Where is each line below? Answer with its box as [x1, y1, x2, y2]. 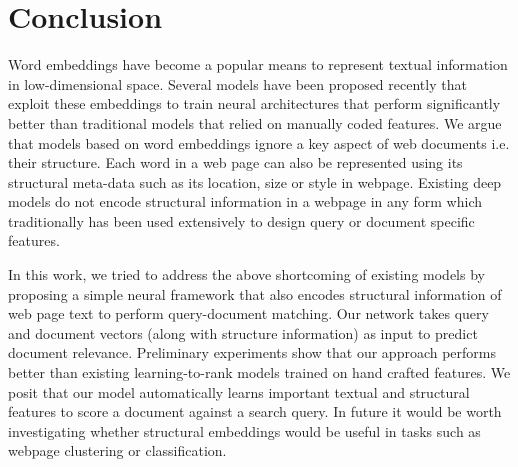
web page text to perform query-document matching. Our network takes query [8, 303, 489, 324]
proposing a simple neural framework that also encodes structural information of [8, 283, 502, 304]
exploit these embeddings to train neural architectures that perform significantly [8, 93, 501, 114]
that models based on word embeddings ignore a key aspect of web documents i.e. [8, 132, 510, 153]
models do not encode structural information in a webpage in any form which [8, 191, 482, 212]
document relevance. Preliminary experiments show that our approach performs [8, 342, 497, 363]
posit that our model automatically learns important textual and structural [8, 381, 470, 402]
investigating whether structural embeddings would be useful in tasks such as [8, 420, 481, 441]
